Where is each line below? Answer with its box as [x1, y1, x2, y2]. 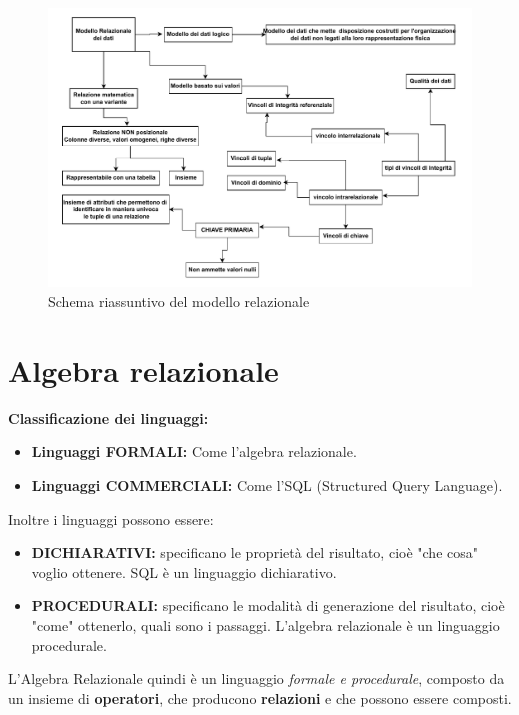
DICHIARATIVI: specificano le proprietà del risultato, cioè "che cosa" [31, 542, 478, 563]
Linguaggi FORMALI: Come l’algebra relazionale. [31, 441, 357, 462]
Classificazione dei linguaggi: [8, 407, 209, 428]
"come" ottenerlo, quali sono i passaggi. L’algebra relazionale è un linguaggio [31, 614, 500, 635]
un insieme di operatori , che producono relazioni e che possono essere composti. [8, 687, 512, 708]
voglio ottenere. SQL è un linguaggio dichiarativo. [31, 561, 337, 582]
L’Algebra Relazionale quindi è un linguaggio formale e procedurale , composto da [8, 668, 505, 689]
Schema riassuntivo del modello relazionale [48, 291, 310, 312]
